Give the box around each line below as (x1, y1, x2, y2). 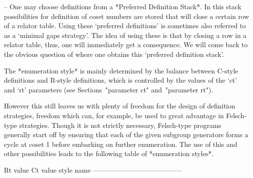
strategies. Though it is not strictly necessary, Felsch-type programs (19, 120, 221, 130)
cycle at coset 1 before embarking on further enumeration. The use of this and (4, 139, 237, 149)
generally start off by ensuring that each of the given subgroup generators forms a (4, 129, 249, 140)
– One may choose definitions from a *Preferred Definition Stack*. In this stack (4, 1, 241, 11)
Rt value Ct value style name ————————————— (4, 164, 182, 175)
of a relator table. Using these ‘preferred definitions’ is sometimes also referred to (4, 20, 246, 31)
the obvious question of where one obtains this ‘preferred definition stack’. (4, 49, 224, 59)
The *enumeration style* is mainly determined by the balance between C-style (4, 65, 238, 75)
